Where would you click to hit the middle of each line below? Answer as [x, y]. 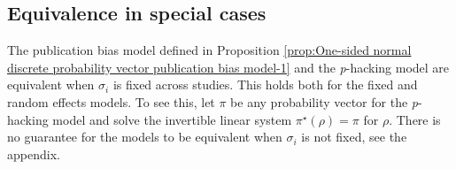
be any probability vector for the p [324, 101]
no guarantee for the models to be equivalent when [145, 137]
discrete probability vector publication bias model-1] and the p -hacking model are [228, 67]
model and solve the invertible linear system [172, 119]
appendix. [34, 154]
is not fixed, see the [354, 137]
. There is [415, 119]
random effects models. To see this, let [111, 101]
